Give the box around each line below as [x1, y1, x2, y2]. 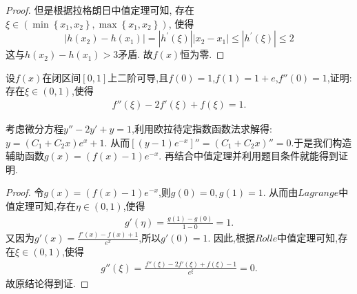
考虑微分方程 [6, 121, 63, 135]
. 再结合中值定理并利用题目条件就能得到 [159, 148, 338, 163]
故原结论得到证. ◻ [6, 276, 89, 291]
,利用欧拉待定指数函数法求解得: [132, 121, 272, 135]
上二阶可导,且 [108, 70, 169, 84]
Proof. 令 [6, 185, 44, 199]
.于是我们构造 [291, 135, 352, 149]
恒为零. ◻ [180, 47, 225, 61]
